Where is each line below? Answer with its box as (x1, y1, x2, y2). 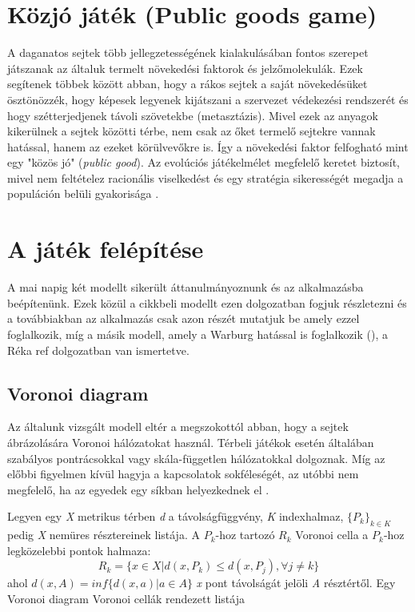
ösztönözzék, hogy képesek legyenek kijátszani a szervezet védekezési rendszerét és (7, 91, 409, 107)
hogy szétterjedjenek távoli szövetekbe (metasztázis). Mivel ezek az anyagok (7, 107, 378, 123)
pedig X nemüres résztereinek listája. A (7, 526, 200, 543)
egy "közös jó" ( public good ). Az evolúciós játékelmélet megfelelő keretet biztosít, (7, 154, 400, 171)
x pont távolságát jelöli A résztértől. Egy (196, 574, 396, 591)
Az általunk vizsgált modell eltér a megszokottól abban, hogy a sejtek (7, 418, 349, 435)
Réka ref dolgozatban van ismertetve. (7, 341, 190, 358)
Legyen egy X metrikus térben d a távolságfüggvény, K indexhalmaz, (7, 508, 344, 525)
